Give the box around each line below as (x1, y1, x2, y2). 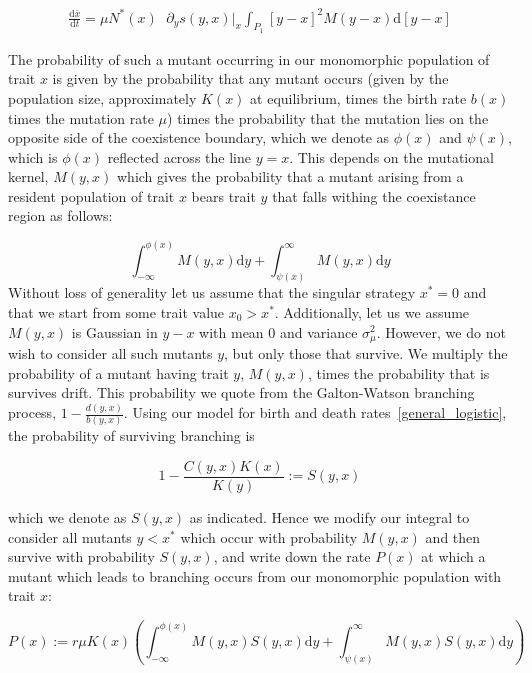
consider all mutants (8, 526, 132, 547)
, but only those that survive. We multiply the (224, 343, 508, 364)
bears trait (191, 185, 256, 206)
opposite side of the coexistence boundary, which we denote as (8, 127, 390, 148)
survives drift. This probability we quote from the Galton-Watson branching (8, 382, 475, 403)
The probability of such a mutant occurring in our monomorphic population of (8, 48, 490, 69)
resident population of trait (8, 185, 175, 206)
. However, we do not (376, 321, 506, 342)
